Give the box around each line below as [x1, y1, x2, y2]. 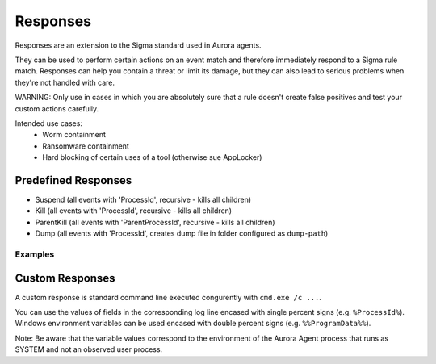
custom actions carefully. [15, 103, 99, 113]
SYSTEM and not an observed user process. [15, 345, 163, 354]
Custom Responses [15, 271, 115, 285]
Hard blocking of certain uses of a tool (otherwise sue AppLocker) [42, 153, 262, 162]
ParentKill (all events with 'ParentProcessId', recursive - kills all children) [35, 217, 275, 227]
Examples [15, 249, 55, 260]
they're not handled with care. [15, 77, 115, 87]
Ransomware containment [42, 141, 129, 151]
